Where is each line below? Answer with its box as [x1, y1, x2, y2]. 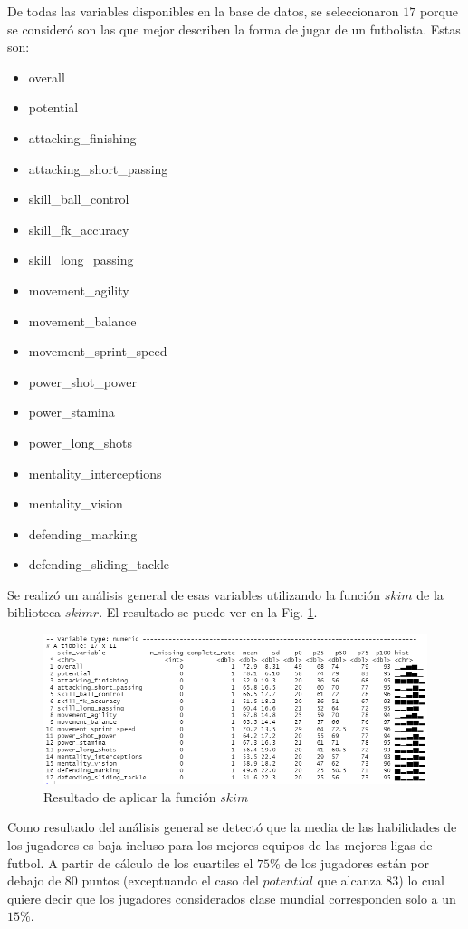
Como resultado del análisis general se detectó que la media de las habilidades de [7, 818, 457, 837]
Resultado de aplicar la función [43, 787, 216, 806]
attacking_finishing [28, 128, 137, 147]
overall [28, 67, 65, 86]
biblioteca [7, 603, 62, 622]
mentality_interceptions [28, 463, 162, 482]
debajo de [7, 871, 62, 890]
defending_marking [28, 524, 138, 543]
